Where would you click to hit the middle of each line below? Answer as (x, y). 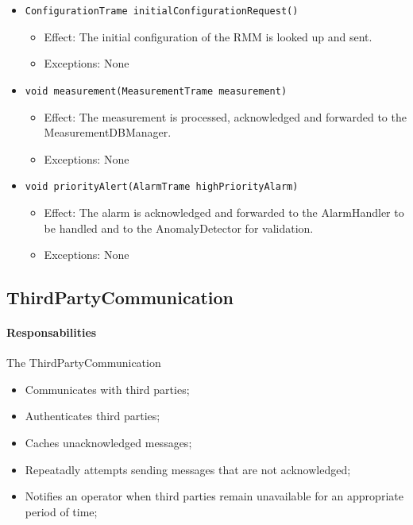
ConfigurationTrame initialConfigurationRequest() (162, 11)
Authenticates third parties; (93, 416)
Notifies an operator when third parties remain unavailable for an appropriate (214, 496)
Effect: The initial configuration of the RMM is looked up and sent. (208, 36)
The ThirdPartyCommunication (84, 363)
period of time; (61, 511)
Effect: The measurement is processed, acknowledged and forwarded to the (225, 116)
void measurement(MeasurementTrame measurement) (156, 91)
